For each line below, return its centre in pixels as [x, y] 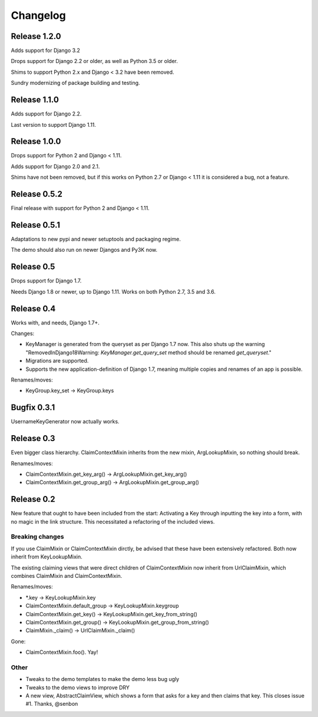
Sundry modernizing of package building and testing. [76, 83]
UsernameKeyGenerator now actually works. [65, 422]
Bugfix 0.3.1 [33, 408]
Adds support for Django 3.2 [46, 51]
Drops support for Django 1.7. [46, 281]
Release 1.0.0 [36, 142]
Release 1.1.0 [35, 100]
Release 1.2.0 [36, 36]
